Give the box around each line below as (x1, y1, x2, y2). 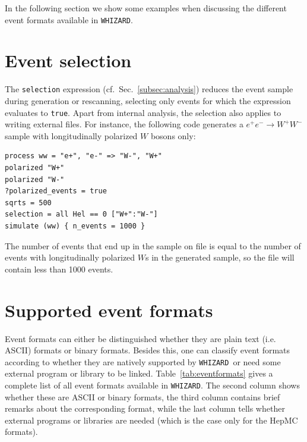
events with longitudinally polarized (5, 251, 135, 264)
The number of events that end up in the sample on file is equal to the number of (5, 239, 301, 252)
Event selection (5, 48, 132, 73)
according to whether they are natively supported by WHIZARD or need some (5, 355, 281, 368)
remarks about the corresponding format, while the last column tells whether (5, 402, 285, 415)
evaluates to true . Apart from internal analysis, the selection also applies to (5, 106, 281, 118)
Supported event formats (5, 297, 213, 322)
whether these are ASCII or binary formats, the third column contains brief (5, 390, 280, 403)
